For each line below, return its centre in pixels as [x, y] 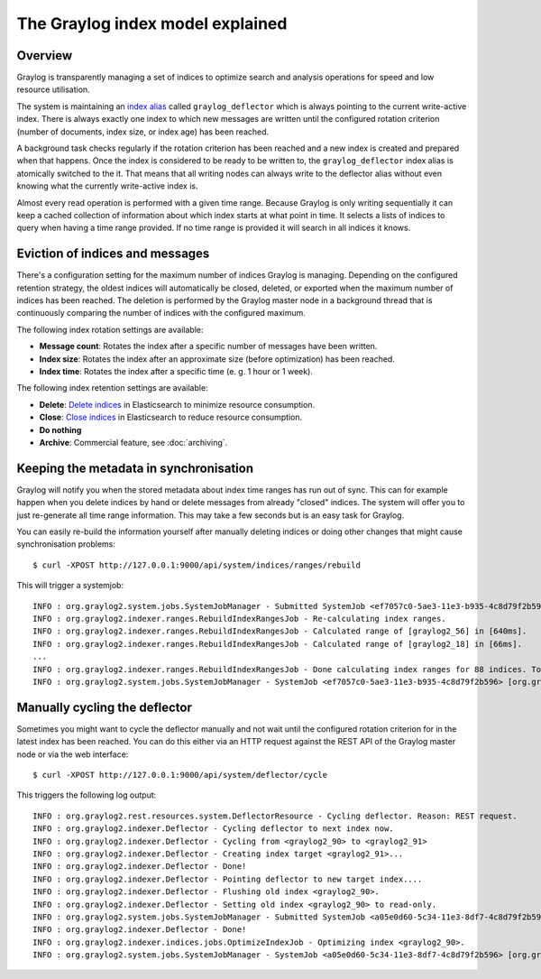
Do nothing [60, 429]
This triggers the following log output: [87, 795]
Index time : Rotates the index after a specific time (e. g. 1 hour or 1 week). [176, 371]
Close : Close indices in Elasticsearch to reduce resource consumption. [171, 417]
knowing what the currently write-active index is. [107, 186]
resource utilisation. [53, 89]
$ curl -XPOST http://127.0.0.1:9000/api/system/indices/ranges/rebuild [197, 565]
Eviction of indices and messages [113, 254]
